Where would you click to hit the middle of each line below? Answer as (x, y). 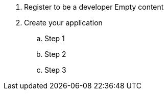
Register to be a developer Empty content (94, 7)
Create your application (63, 23)
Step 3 (55, 70)
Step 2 (55, 54)
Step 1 (55, 38)
